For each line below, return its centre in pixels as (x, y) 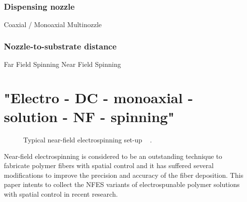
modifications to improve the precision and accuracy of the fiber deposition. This (124, 175)
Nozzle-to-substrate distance (60, 46)
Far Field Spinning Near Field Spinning (63, 64)
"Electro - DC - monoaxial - (99, 97)
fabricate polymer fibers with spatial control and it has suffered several (109, 165)
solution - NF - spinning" (89, 116)
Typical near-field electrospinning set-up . (88, 139)
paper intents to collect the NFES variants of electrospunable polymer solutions (122, 184)
